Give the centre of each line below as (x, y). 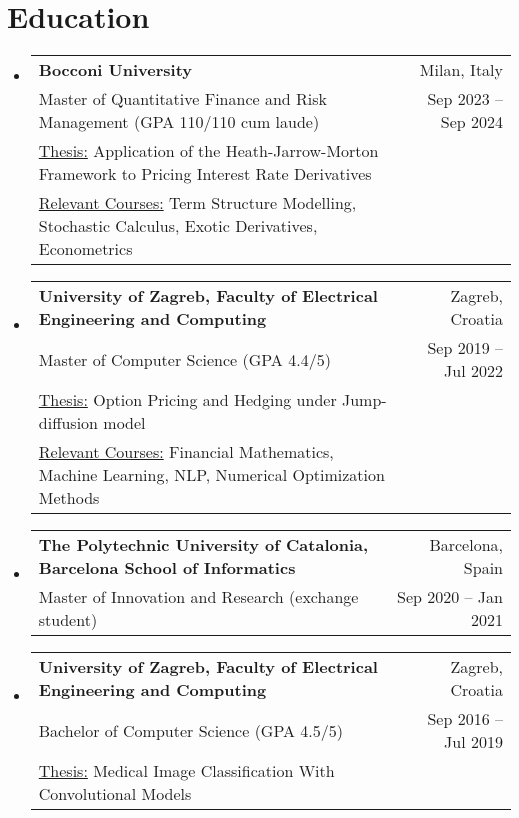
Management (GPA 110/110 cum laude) (179, 122)
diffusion (68, 423)
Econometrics (85, 249)
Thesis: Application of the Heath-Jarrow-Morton (208, 151)
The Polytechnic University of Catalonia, (203, 545)
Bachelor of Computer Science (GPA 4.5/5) (190, 730)
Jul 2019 (473, 742)
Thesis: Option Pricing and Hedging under (187, 400)
